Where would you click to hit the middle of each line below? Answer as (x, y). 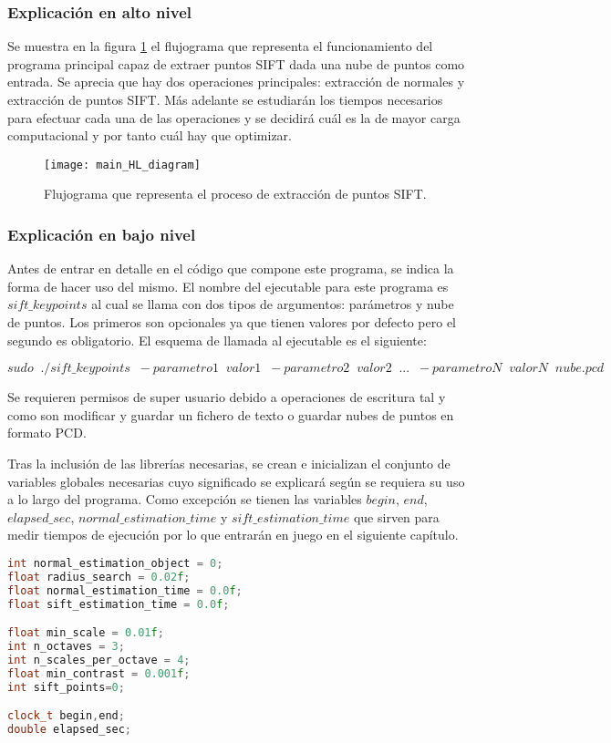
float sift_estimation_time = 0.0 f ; (119, 604)
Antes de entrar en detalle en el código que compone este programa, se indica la (231, 268)
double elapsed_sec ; (70, 730)
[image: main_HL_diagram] (122, 165)
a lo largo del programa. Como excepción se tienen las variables (185, 499)
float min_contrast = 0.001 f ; (99, 673)
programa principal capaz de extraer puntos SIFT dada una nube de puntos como (236, 63)
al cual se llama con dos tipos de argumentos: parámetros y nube (273, 304)
